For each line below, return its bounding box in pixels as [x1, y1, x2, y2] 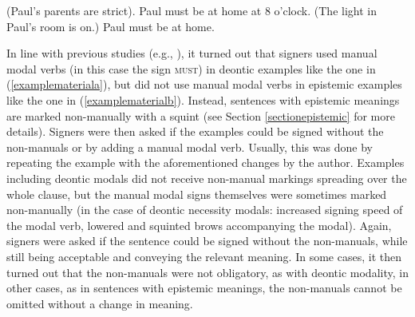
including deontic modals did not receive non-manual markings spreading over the [6, 169, 407, 186]
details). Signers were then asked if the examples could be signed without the [6, 123, 384, 140]
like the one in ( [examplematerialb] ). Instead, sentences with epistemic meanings [6, 91, 400, 108]
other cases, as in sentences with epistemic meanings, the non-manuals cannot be [6, 279, 402, 296]
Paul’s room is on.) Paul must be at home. [6, 18, 215, 34]
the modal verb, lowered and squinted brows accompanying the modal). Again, [6, 216, 392, 233]
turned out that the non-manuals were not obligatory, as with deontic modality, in [6, 264, 409, 280]
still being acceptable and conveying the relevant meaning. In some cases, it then [6, 248, 401, 264]
